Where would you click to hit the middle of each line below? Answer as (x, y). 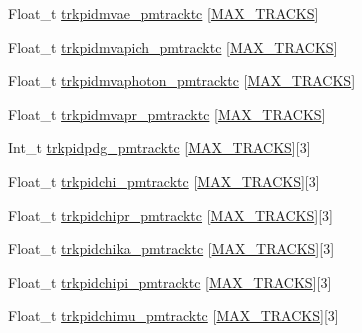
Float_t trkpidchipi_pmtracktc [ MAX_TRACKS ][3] (170, 281)
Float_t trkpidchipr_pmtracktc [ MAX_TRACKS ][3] (170, 214)
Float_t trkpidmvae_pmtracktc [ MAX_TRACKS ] (163, 13)
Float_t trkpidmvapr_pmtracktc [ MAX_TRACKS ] (167, 113)
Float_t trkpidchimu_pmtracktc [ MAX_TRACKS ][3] (173, 315)
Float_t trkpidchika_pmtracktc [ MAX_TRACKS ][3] (171, 248)
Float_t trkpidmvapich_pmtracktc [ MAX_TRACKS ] (173, 46)
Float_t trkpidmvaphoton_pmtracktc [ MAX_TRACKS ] (182, 80)
